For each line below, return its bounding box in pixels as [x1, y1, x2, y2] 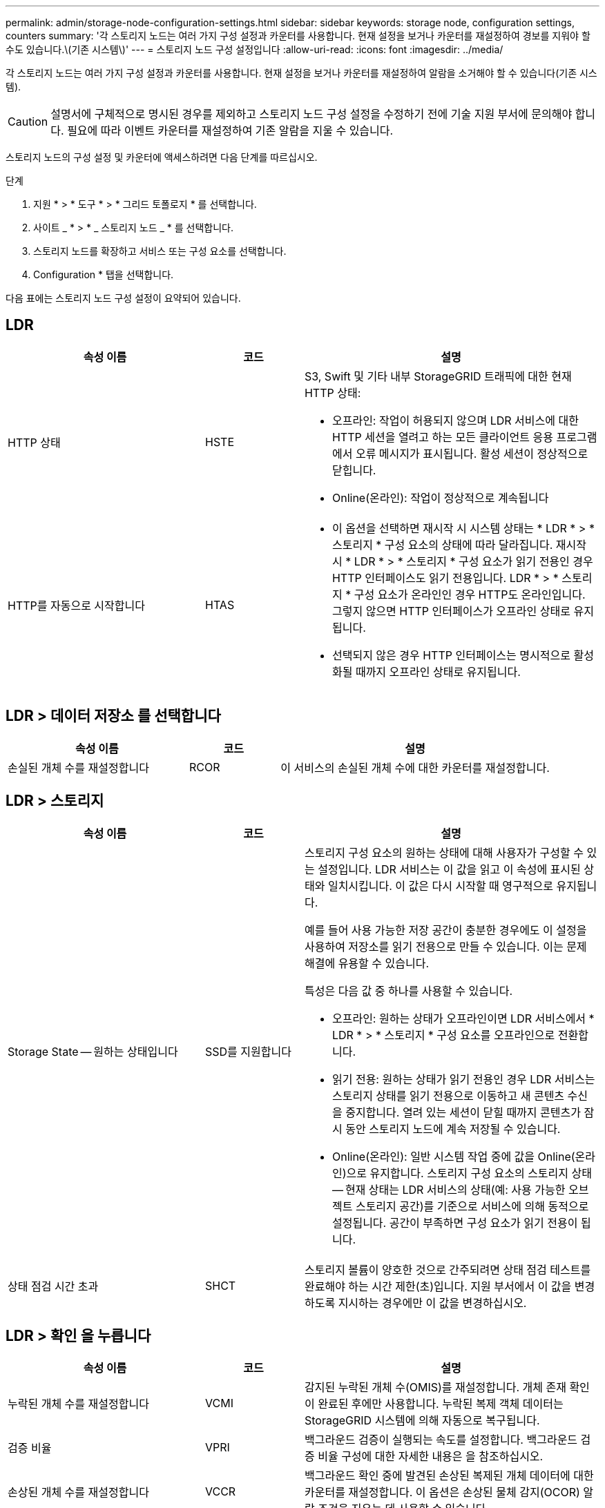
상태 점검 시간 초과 [8, 1279, 99, 1293]
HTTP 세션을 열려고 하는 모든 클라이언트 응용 [332, 429, 553, 444]
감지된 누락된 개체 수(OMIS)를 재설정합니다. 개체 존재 [304, 1380, 566, 1395]
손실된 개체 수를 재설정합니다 [8, 760, 149, 775]
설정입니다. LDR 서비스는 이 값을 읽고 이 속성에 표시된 [318, 862, 581, 876]
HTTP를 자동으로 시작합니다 [8, 598, 145, 612]
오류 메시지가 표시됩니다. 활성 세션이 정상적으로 [355, 446, 588, 461]
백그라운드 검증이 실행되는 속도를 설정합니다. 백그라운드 [304, 1433, 578, 1447]
